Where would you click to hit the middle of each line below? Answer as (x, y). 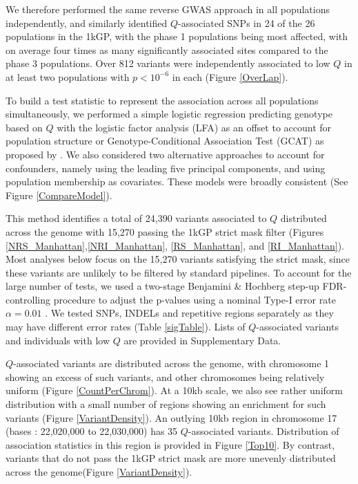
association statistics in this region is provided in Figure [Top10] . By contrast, (170, 444)
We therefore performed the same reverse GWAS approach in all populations (168, 9)
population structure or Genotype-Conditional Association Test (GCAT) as (165, 141)
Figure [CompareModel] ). (59, 195)
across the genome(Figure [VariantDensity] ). (99, 472)
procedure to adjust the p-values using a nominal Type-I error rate (195, 299)
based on (24, 127)
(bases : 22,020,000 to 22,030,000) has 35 (92, 431)
